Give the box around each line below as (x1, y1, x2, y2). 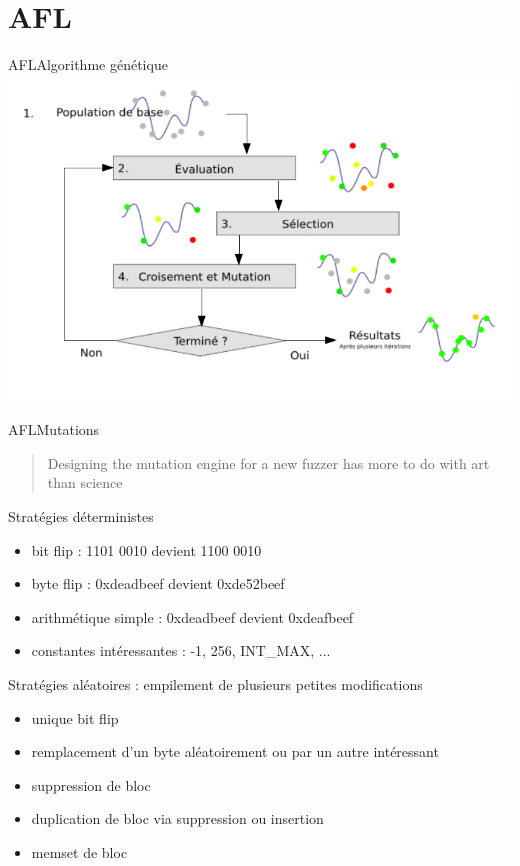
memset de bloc (31, 841, 128, 862)
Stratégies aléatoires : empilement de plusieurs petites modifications (8, 673, 423, 694)
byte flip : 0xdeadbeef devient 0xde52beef (31, 573, 285, 594)
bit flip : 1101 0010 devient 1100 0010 (31, 539, 262, 560)
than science (47, 472, 123, 493)
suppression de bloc (31, 774, 151, 795)
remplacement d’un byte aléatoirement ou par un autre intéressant (31, 741, 439, 762)
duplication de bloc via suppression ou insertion (31, 808, 324, 829)
